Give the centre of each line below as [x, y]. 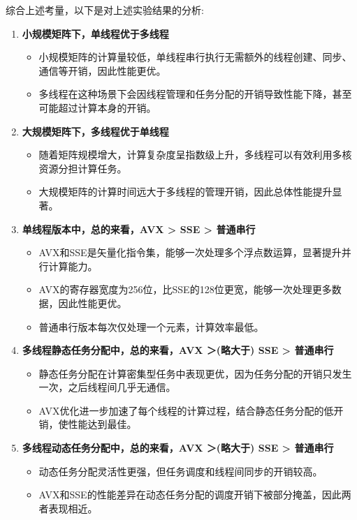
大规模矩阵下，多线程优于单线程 [95, 131]
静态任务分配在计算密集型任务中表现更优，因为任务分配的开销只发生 [195, 373]
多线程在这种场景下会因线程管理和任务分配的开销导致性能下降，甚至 [195, 94]
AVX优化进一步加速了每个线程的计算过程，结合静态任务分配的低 [186, 410]
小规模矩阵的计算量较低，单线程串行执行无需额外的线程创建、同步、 [195, 57]
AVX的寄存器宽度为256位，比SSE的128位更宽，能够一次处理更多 [185, 289]
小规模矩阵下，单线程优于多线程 [95, 33]
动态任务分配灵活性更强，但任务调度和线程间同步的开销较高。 [181, 471]
